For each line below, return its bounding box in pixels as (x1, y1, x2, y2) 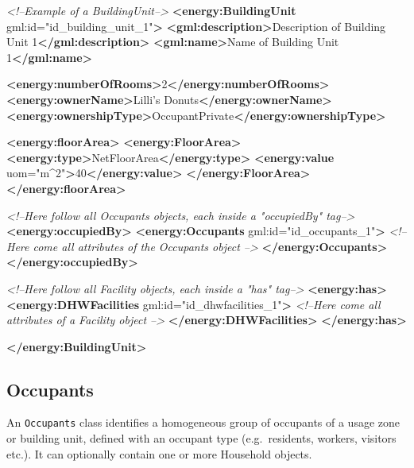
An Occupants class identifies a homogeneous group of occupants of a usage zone (6, 414, 400, 431)
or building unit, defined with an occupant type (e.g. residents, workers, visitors (6, 430, 397, 447)
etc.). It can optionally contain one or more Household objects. (6, 445, 312, 462)
